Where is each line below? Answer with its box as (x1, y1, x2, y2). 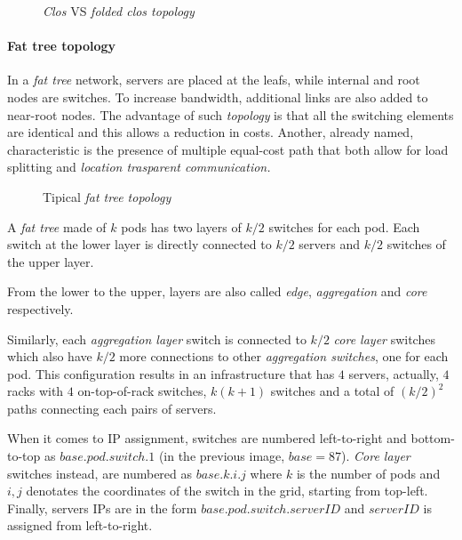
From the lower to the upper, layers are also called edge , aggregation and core (7, 282, 427, 301)
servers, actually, (348, 364, 439, 383)
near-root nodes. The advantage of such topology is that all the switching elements (7, 105, 454, 124)
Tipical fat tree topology (43, 187, 171, 206)
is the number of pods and (296, 463, 441, 482)
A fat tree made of (7, 217, 107, 236)
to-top (7, 447, 41, 465)
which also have (7, 347, 92, 366)
